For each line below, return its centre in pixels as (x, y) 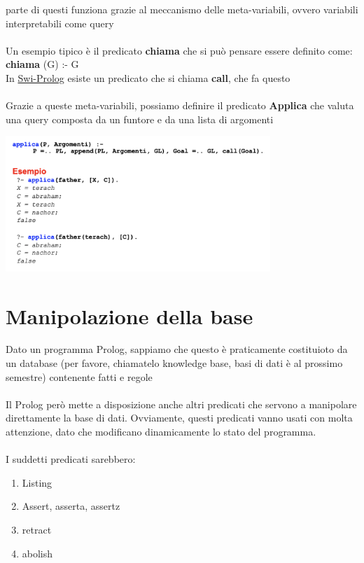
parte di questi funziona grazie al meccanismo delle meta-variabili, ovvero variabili (182, 9)
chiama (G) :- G (42, 64)
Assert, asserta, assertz (71, 506)
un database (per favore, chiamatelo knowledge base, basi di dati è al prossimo (174, 363)
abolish (37, 553)
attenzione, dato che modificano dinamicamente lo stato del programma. (161, 432)
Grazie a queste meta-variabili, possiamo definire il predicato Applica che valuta (180, 105)
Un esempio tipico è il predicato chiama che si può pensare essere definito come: (179, 50)
